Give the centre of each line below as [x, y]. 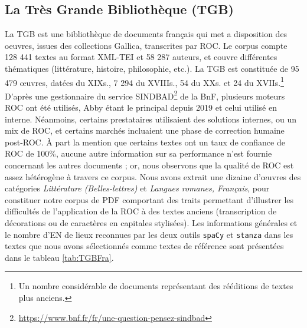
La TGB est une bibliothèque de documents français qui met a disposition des [146, 34]
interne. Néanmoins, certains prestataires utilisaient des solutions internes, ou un [151, 119]
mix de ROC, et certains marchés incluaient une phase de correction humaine [145, 130]
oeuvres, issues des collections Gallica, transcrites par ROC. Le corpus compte [146, 45]
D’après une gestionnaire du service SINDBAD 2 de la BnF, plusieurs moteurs [145, 95]
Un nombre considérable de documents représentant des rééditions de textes [156, 286]
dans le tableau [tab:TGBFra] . [59, 257]
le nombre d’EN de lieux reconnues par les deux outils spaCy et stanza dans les [149, 234]
